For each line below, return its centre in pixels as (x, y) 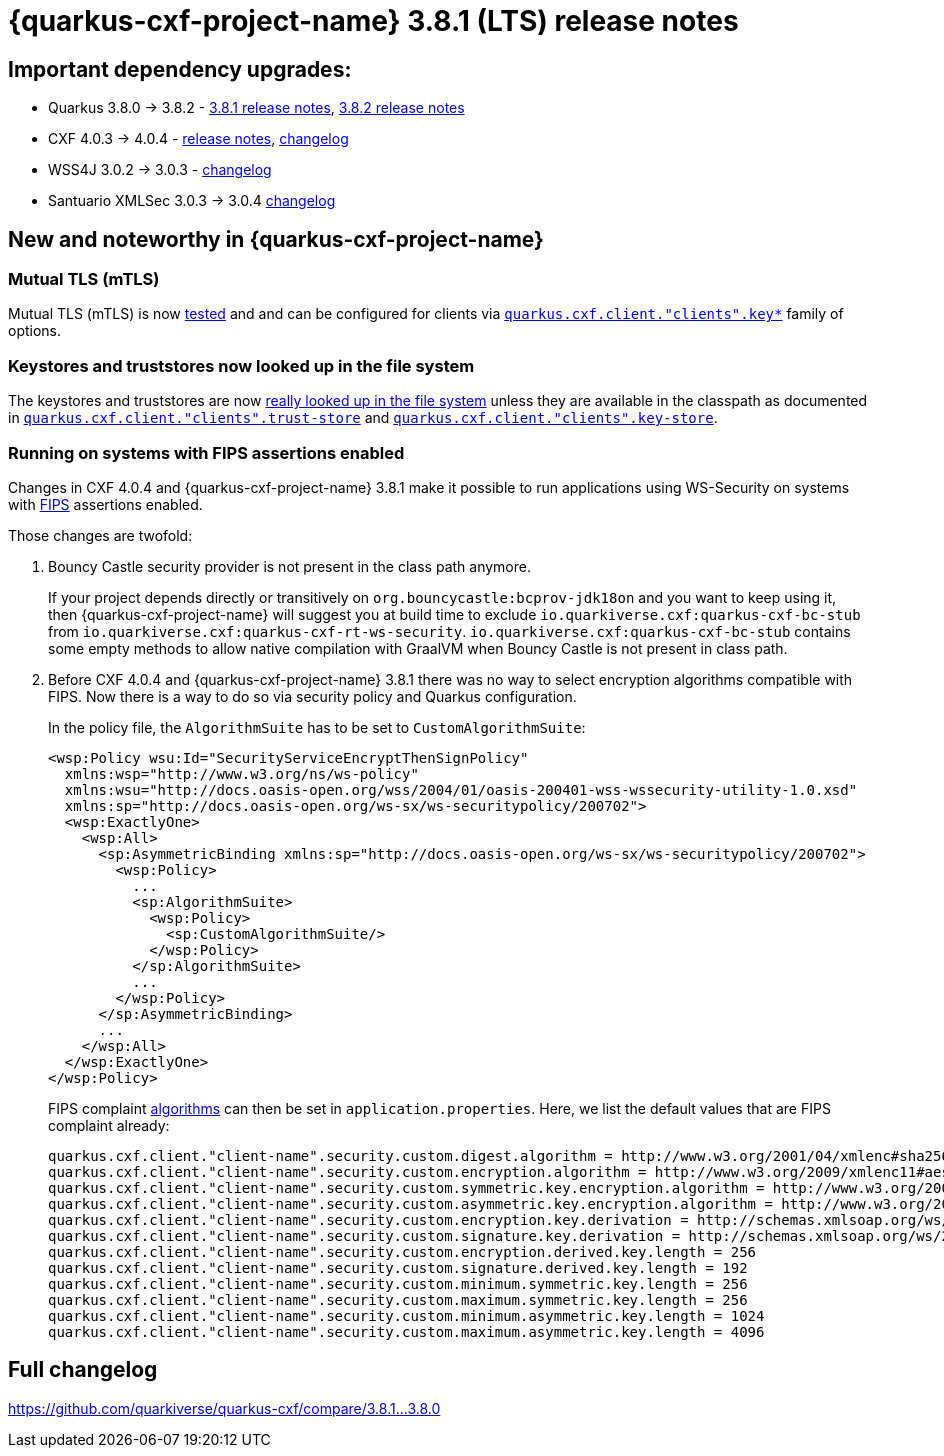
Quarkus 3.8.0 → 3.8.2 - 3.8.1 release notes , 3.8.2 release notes (256, 108)
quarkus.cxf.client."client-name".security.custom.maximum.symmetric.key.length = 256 (398, 1299)
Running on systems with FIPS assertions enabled (206, 452)
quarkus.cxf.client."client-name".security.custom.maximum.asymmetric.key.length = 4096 (406, 1331)
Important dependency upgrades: (180, 69)
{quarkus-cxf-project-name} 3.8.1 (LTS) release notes (373, 21)
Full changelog (83, 1370)
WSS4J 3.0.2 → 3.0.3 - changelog (160, 170)
